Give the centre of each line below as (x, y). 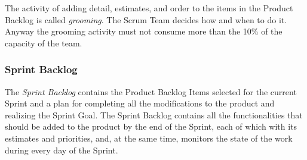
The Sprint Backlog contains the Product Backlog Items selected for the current (151, 91)
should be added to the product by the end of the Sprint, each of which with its (151, 126)
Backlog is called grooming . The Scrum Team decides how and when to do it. (146, 19)
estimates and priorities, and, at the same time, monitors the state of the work (149, 138)
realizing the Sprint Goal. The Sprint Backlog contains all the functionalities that (154, 114)
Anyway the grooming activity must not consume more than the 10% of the (144, 31)
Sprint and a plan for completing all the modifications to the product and (140, 103)
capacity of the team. (44, 43)
